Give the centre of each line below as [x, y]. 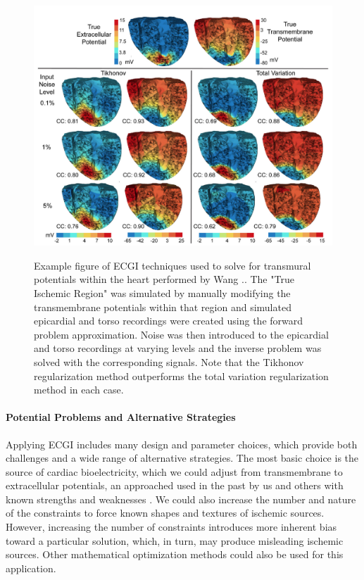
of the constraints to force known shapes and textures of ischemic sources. [165, 513]
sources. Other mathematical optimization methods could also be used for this [175, 554]
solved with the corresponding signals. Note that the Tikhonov [169, 361]
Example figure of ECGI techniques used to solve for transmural [172, 265]
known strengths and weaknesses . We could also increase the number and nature [181, 499]
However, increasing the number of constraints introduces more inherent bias [171, 527]
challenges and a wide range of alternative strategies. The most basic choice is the [182, 458]
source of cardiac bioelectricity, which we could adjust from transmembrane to [174, 471]
